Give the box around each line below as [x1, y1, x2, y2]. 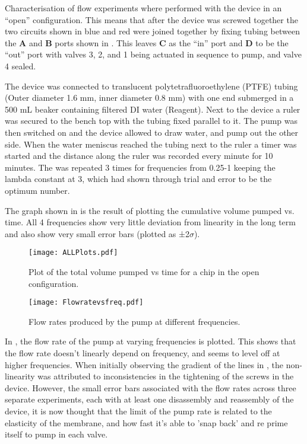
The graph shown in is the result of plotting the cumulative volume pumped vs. [5, 204, 295, 216]
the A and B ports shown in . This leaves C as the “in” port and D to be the [5, 36, 289, 49]
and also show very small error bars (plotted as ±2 [5, 227, 189, 239]
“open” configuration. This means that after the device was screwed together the [5, 13, 298, 25]
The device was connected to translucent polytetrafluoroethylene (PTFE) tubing [5, 79, 298, 92]
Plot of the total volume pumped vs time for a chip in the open [29, 265, 259, 277]
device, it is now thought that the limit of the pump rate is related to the [5, 404, 272, 417]
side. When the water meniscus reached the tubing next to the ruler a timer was [5, 138, 297, 150]
